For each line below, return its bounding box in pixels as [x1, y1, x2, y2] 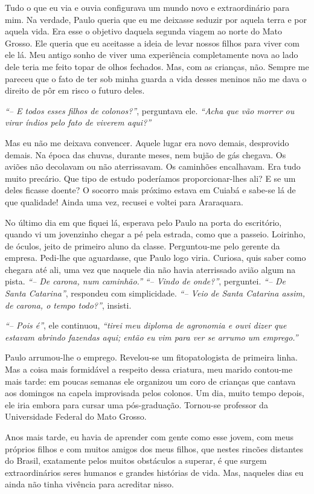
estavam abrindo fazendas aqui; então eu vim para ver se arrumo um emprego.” [5, 330, 298, 343]
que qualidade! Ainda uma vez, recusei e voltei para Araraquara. [5, 195, 244, 208]
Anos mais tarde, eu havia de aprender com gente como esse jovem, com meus [5, 431, 293, 443]
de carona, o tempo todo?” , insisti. [5, 298, 132, 311]
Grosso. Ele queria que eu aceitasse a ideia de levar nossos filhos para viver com [5, 36, 300, 49]
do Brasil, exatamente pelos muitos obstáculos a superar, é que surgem [5, 454, 267, 467]
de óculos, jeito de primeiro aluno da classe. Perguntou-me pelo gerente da [5, 239, 280, 252]
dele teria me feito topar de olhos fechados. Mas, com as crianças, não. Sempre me [5, 60, 309, 72]
